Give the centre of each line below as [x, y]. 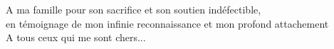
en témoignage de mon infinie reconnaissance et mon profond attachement [167, 23]
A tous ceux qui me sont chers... [76, 37]
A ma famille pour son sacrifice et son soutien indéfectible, [134, 9]
